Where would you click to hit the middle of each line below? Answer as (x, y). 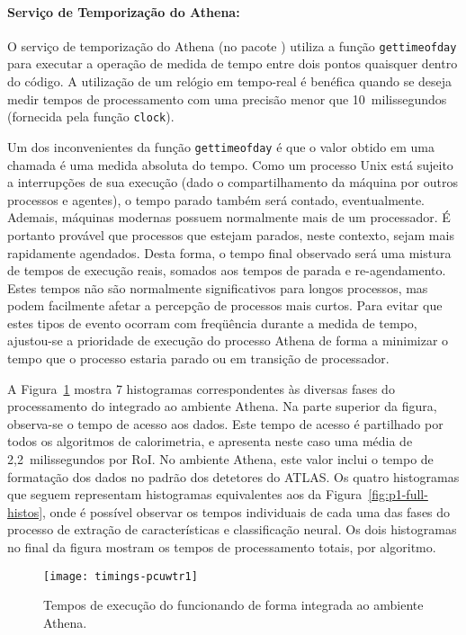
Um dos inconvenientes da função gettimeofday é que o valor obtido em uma (221, 146)
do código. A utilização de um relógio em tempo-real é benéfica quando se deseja (230, 81)
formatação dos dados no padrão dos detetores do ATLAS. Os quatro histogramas (233, 476)
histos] (25, 511)
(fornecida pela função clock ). (91, 116)
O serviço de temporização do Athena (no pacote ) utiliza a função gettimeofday (232, 45)
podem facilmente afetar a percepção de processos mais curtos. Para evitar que (225, 305)
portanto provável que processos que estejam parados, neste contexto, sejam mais (231, 234)
